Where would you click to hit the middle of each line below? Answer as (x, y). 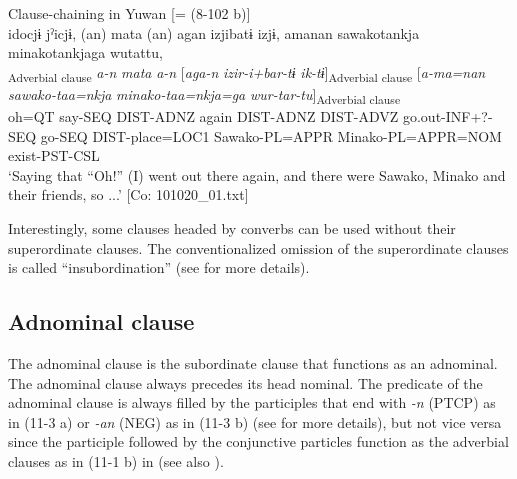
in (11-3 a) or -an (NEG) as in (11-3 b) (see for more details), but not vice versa (255, 421)
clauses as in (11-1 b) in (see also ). (116, 460)
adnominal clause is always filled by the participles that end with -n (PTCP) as (252, 402)
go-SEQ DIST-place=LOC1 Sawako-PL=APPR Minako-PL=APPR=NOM (271, 135)
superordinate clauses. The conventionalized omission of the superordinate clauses (258, 247)
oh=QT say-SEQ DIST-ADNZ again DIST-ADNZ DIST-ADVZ (203, 116)
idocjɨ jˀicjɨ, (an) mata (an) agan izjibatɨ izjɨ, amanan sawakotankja (214, 32)
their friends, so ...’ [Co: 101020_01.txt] (128, 194)
